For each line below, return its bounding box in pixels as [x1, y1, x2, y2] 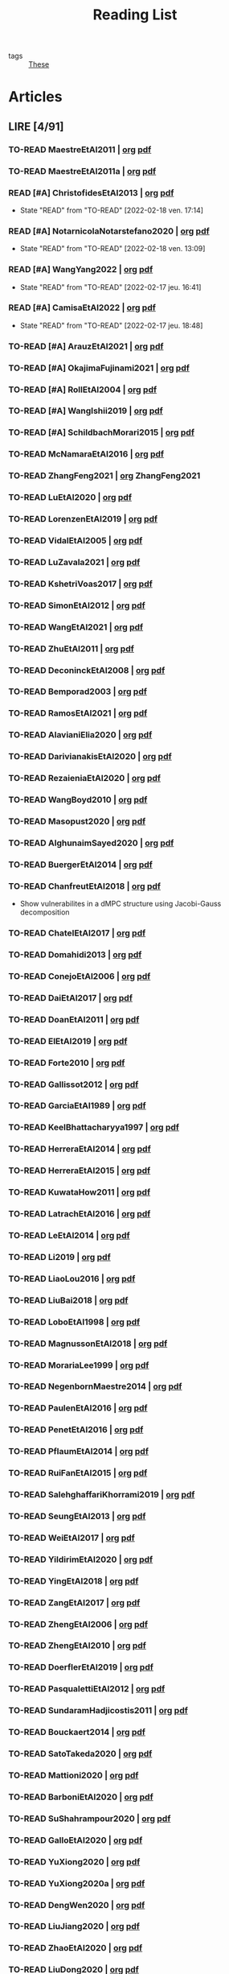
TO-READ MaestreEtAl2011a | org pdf [8, 165, 157, 176]
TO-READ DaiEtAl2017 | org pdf [8, 992, 133, 1003]
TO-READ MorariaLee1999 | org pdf [8, 1359, 149, 1370]
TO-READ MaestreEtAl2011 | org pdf [8, 143, 152, 155]
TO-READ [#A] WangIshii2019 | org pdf [8, 405, 163, 416]
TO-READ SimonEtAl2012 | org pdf [8, 600, 146, 611]
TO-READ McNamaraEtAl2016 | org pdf [8, 448, 165, 460]
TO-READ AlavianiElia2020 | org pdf [8, 729, 153, 741]
